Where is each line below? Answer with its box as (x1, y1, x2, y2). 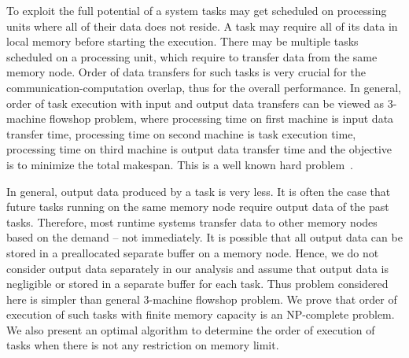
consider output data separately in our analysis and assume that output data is (6, 260, 389, 276)
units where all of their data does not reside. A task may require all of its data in (6, 17, 398, 34)
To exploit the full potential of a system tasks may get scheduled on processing (6, 2, 387, 18)
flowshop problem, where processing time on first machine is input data (49, 110, 394, 127)
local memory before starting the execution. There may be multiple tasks (6, 33, 359, 50)
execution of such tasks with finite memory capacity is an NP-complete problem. (6, 306, 395, 323)
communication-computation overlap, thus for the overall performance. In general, (6, 79, 401, 95)
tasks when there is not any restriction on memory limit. (6, 337, 279, 353)
